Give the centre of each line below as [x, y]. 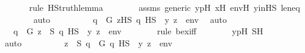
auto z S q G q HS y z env [88, 42]
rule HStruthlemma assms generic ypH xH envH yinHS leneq [164, 7]
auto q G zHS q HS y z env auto [130, 19]
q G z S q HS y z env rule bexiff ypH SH [138, 31]
